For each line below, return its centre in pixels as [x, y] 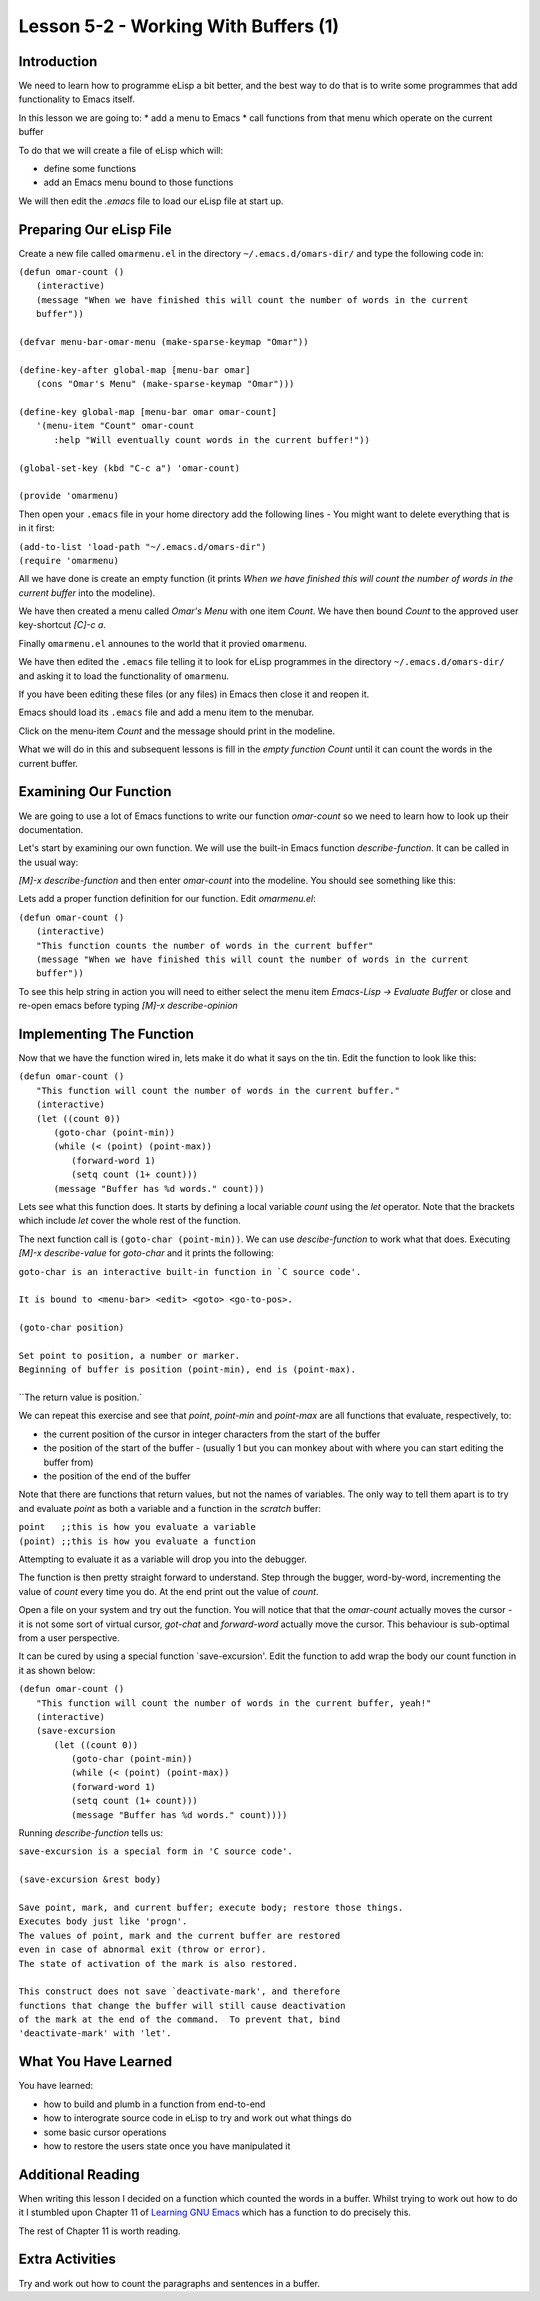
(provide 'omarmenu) [69, 496]
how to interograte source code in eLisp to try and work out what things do [197, 2118]
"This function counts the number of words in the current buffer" [205, 945]
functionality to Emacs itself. [76, 99]
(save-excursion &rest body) [90, 1879]
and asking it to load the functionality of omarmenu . [124, 676]
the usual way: [48, 862]
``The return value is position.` [80, 1397]
